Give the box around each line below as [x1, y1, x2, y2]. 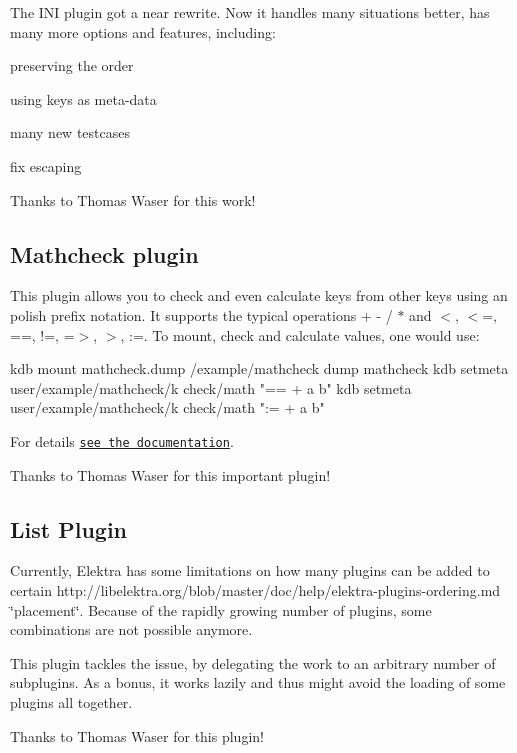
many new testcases [10, 122, 130, 143]
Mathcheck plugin [10, 238, 199, 269]
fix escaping [10, 155, 82, 176]
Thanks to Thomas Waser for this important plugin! [10, 464, 331, 485]
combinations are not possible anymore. [10, 619, 253, 640]
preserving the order [10, 55, 134, 76]
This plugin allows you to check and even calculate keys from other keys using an [10, 285, 508, 306]
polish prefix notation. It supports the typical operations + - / [10, 304, 393, 325]
